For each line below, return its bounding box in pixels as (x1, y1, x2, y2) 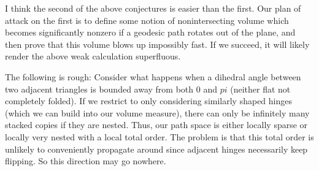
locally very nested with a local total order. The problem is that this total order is (5, 130, 314, 143)
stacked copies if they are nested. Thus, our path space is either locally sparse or (5, 118, 308, 131)
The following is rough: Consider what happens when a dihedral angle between (5, 70, 301, 83)
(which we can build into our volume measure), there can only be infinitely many (5, 106, 310, 119)
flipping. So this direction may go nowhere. (5, 154, 166, 167)
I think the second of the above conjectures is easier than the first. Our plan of (5, 2, 301, 14)
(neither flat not (230, 82, 291, 95)
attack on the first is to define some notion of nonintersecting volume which (5, 13, 289, 26)
